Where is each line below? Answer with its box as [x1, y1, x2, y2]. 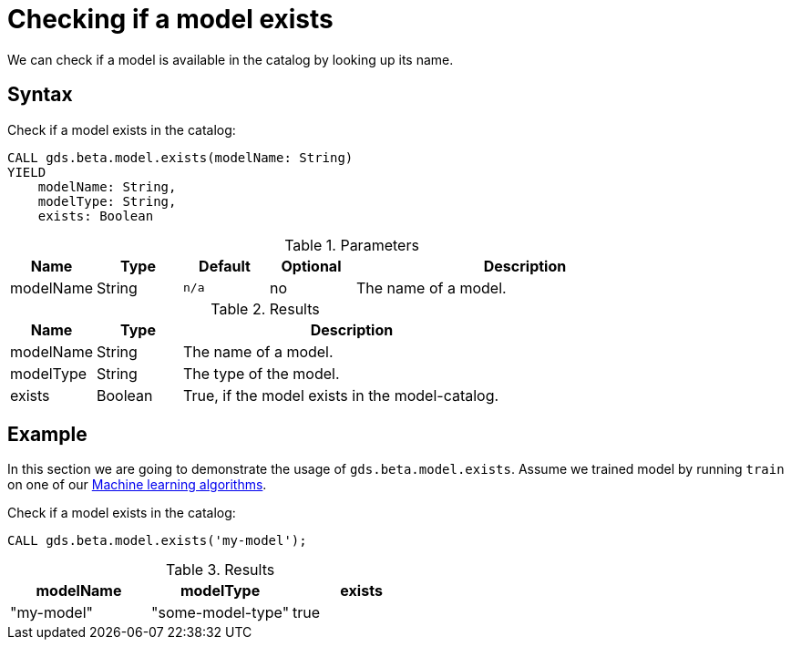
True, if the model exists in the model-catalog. [182, 385, 499, 405]
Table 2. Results [211, 299, 320, 318]
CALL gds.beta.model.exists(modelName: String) [7, 149, 354, 165]
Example [7, 423, 87, 447]
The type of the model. [182, 364, 340, 383]
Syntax [7, 83, 73, 107]
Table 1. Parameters [284, 235, 419, 254]
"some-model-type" [151, 603, 290, 622]
